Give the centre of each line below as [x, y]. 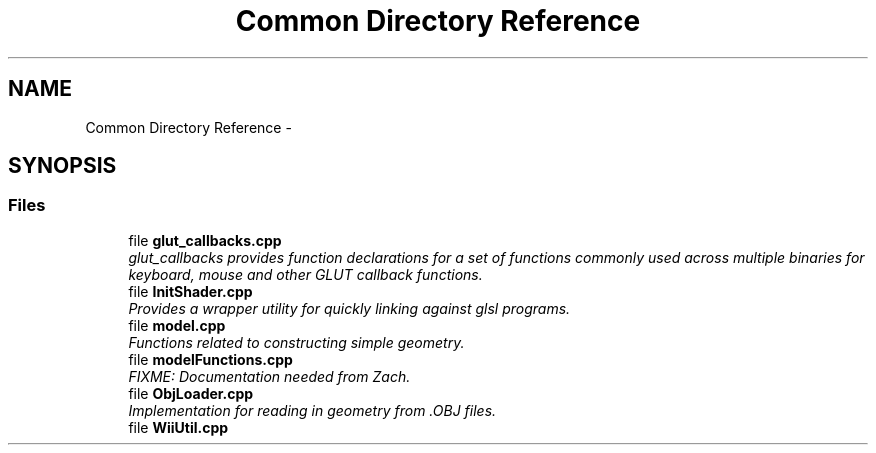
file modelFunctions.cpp [210, 359]
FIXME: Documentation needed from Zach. [269, 376]
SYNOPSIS [62, 166]
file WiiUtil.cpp [178, 427]
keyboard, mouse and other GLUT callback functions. [305, 274]
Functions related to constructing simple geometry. [296, 342]
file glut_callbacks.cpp [205, 240]
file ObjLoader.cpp [191, 393]
